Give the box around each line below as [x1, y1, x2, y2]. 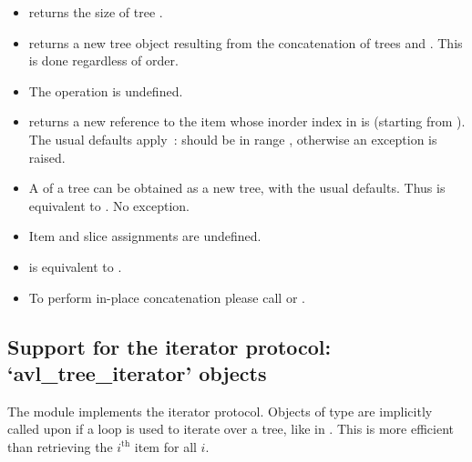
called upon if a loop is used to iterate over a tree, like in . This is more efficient [7, 419, 455, 438]
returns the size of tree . [28, 3, 163, 21]
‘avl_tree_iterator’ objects [7, 358, 267, 387]
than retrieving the [7, 437, 113, 456]
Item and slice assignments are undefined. [28, 226, 262, 246]
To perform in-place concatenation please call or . [28, 287, 305, 306]
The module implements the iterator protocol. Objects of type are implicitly [7, 401, 433, 420]
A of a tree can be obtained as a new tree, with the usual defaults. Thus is [28, 178, 446, 197]
